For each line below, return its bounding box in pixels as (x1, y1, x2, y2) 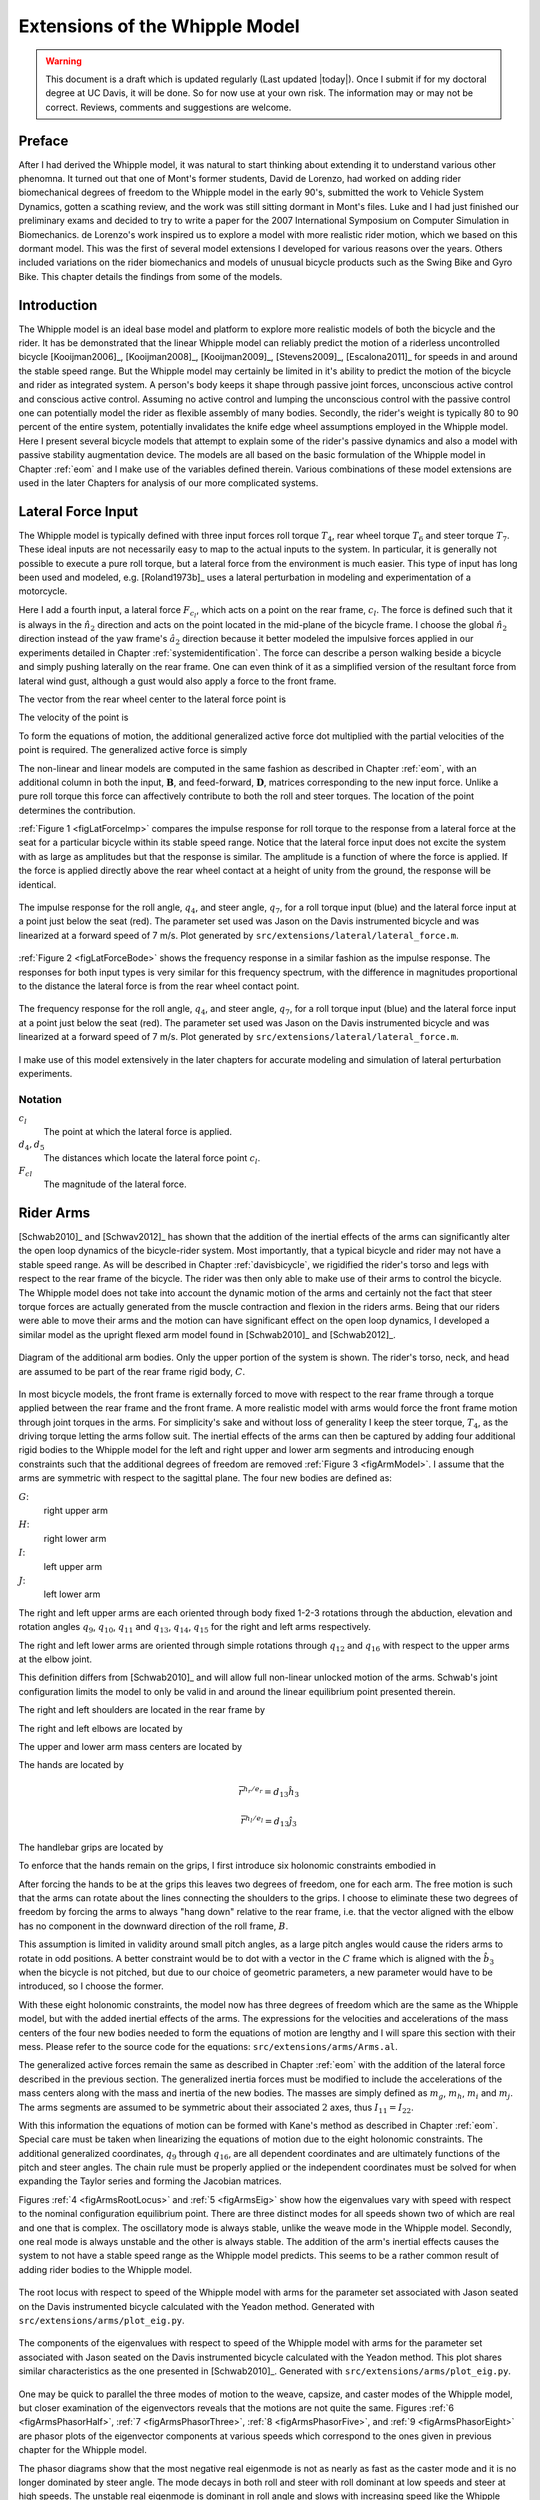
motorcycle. (18, 585, 68, 597)
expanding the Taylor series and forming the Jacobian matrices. (18, 2175, 282, 2187)
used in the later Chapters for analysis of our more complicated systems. (18, 476, 319, 489)
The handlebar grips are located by (18, 1841, 164, 1853)
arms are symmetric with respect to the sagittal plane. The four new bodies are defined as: (18, 1472, 392, 1484)
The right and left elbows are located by (18, 1722, 184, 1734)
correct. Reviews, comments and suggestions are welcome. (45, 101, 292, 113)
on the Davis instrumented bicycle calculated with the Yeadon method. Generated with (18, 2300, 375, 2312)
